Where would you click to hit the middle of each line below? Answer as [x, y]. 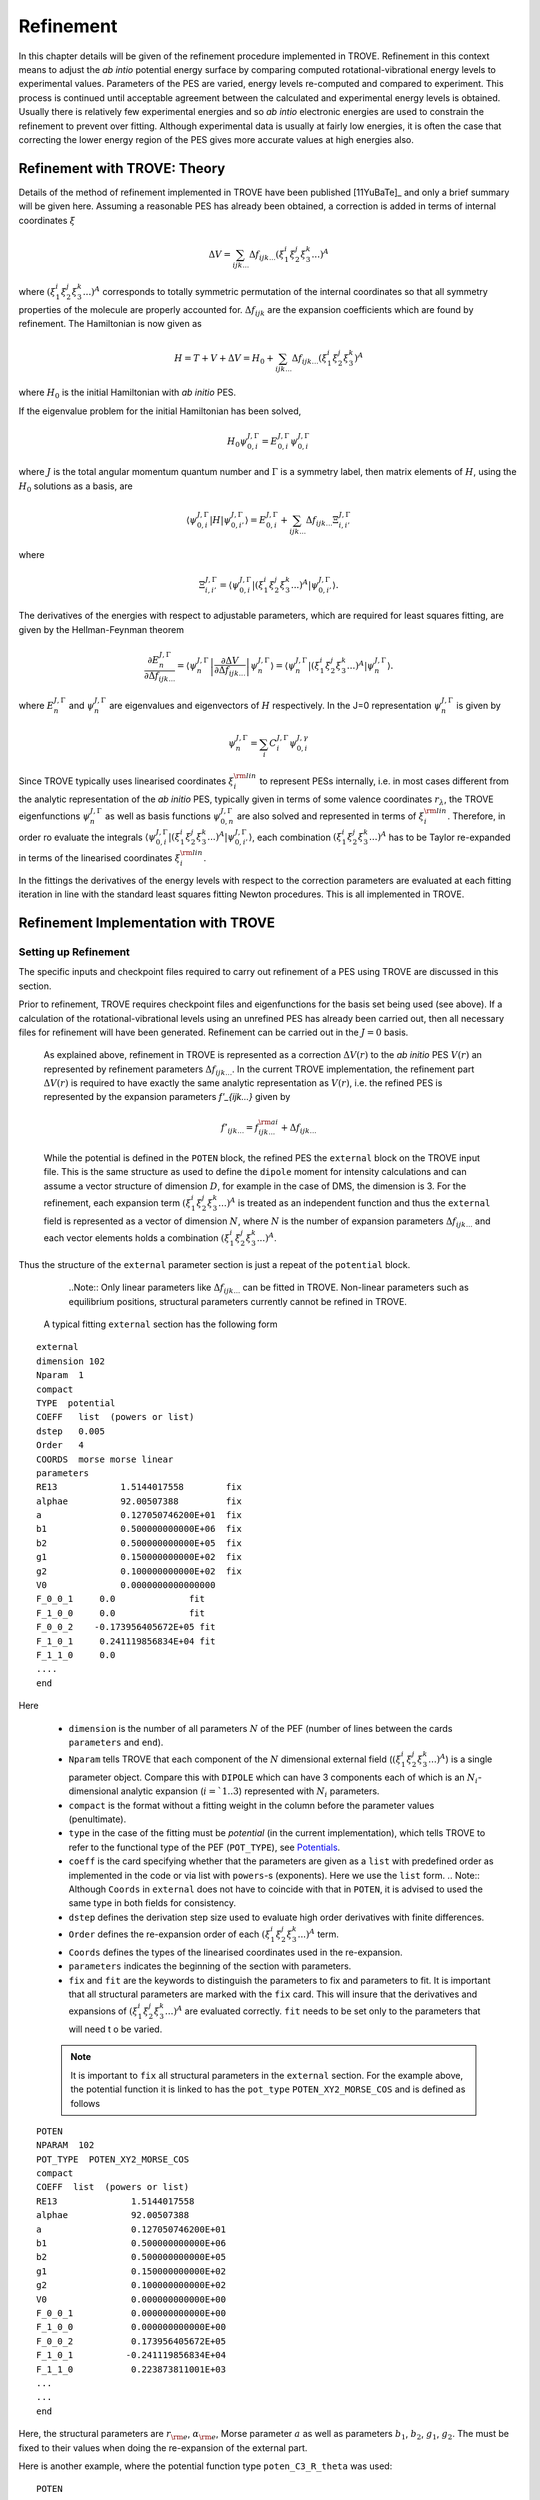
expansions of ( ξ [103, 2011]
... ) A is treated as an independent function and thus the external [354, 1202]
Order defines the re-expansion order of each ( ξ [169, 1934]
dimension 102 [70, 1361]
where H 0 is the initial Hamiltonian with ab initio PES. [127, 393]
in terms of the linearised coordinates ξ [99, 858]
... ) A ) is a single [460, 1758]
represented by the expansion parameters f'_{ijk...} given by [167, 1097]
